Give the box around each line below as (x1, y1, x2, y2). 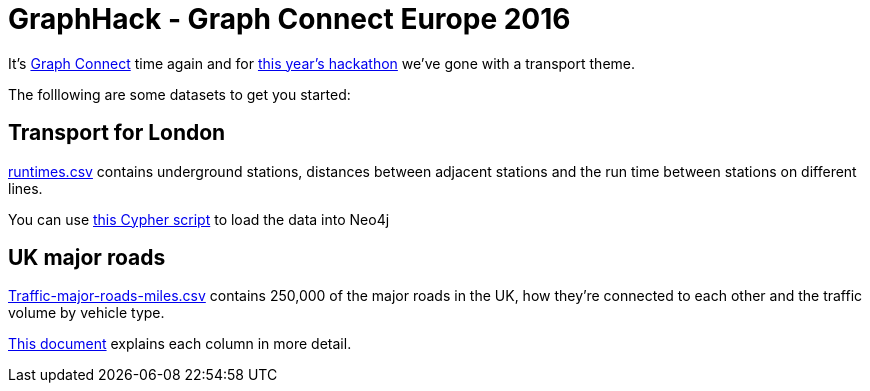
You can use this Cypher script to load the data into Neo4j (8, 210, 390, 228)
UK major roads (8, 245, 166, 271)
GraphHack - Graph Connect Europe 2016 (8, 2, 571, 36)
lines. (8, 179, 43, 197)
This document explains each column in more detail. (8, 335, 352, 353)
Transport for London (8, 120, 226, 146)
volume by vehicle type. (8, 304, 165, 322)
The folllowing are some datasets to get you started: (8, 85, 351, 103)
